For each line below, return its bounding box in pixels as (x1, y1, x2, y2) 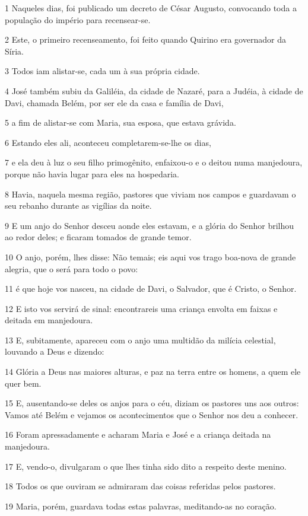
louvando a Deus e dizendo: (5, 345, 104, 358)
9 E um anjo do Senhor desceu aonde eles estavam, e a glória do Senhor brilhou (5, 219, 294, 231)
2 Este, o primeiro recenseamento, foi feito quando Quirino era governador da (5, 33, 286, 46)
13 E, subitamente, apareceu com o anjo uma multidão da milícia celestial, (5, 333, 276, 346)
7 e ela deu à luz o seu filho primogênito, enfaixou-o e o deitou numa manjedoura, (5, 156, 303, 168)
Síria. (5, 44, 24, 57)
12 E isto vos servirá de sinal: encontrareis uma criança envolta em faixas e (5, 302, 278, 314)
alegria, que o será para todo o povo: (5, 262, 138, 275)
